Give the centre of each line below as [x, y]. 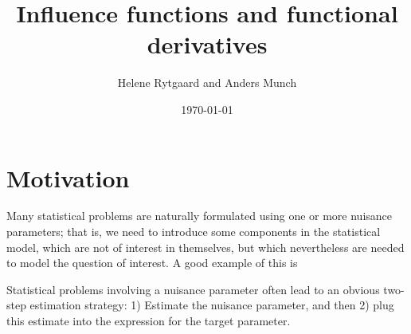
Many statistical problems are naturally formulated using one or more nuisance [200, 216]
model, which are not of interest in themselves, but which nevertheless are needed [205, 247]
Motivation [68, 177]
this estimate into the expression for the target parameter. [149, 320]
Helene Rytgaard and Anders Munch [207, 83]
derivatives [207, 44]
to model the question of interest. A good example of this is [152, 263]
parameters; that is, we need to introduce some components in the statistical [194, 232]
